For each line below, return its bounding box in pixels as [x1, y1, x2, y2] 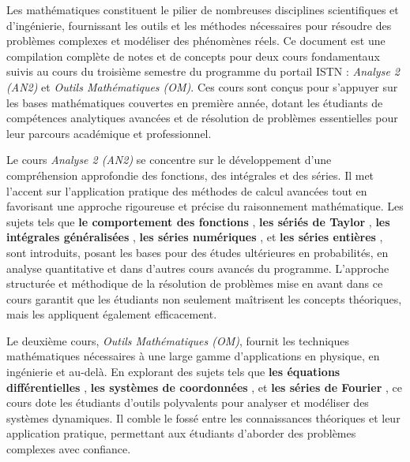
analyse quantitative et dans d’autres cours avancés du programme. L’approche [6, 259, 389, 276]
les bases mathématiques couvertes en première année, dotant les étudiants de [6, 94, 383, 110]
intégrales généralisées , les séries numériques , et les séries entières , [6, 229, 383, 245]
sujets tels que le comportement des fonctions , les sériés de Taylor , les [6, 213, 390, 229]
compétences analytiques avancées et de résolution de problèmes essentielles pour [6, 110, 398, 126]
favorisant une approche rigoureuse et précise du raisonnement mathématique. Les [6, 198, 404, 214]
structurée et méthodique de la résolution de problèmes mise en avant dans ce [6, 275, 383, 292]
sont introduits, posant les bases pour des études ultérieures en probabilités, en [6, 244, 389, 260]
